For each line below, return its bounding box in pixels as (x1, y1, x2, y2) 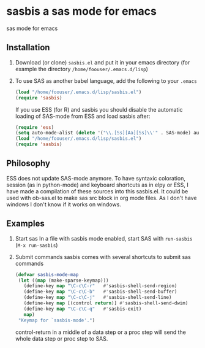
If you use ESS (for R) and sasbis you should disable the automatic (15, 106, 183, 113)
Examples (6, 218, 45, 229)
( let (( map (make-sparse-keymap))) (18, 277, 109, 284)
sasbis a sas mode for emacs (6, 4, 157, 18)
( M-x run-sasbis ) (15, 241, 58, 249)
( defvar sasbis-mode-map (15, 271, 79, 277)
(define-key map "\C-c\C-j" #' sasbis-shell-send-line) (23, 295, 172, 301)
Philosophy (6, 158, 51, 169)
